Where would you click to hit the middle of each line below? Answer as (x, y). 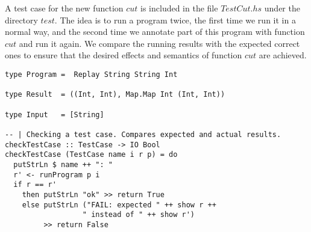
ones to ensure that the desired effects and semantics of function (124, 55)
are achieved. (283, 55)
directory (21, 20)
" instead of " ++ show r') (138, 215)
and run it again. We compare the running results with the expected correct (159, 43)
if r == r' (35, 185)
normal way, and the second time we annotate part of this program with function (155, 32)
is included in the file (179, 8)
